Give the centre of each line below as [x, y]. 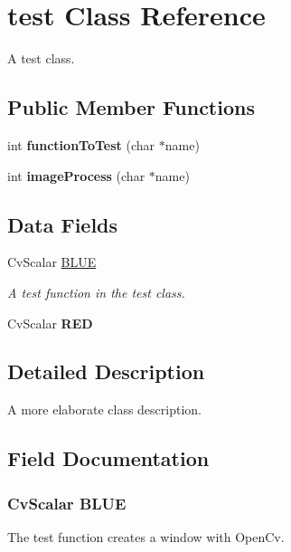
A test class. [41, 58]
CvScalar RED [50, 323]
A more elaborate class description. [104, 409]
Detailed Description [106, 371]
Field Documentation [108, 458]
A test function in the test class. [96, 292]
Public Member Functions [131, 107]
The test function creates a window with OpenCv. [146, 536]
